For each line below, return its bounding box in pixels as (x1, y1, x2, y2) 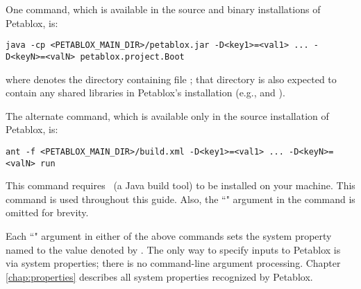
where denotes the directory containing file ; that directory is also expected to (6, 71, 337, 86)
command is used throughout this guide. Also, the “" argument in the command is (6, 191, 355, 206)
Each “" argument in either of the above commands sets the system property (6, 228, 332, 243)
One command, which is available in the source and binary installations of (6, 2, 321, 16)
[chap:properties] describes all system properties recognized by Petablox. (6, 269, 313, 283)
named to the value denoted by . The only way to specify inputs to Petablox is (6, 242, 341, 256)
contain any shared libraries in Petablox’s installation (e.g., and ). (6, 85, 285, 100)
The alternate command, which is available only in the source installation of (6, 108, 329, 123)
